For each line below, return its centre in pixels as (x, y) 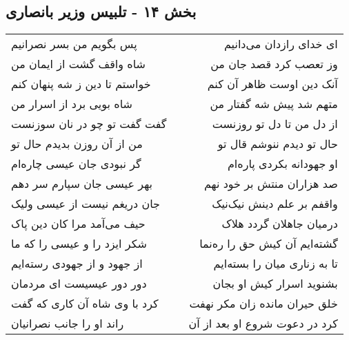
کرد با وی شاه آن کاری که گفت (85, 304)
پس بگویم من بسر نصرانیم (74, 44)
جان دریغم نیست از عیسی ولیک (86, 204)
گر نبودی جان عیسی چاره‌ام (76, 164)
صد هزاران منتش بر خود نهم (271, 184)
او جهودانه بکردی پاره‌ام (282, 164)
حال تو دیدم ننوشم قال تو (278, 144)
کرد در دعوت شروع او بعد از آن (263, 323)
